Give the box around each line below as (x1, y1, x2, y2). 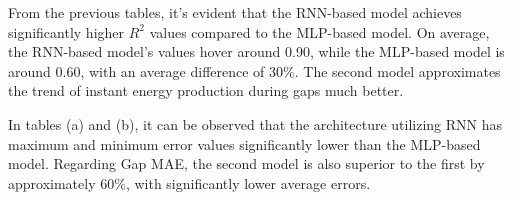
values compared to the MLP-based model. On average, (149, 21, 490, 42)
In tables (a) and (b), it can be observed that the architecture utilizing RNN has (8, 113, 503, 134)
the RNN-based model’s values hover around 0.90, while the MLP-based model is (8, 41, 505, 62)
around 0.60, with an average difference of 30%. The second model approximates (8, 60, 501, 81)
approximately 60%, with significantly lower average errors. (8, 172, 371, 193)
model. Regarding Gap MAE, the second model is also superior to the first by (8, 153, 485, 174)
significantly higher (8, 21, 125, 42)
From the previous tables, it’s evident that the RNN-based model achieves (8, 2, 462, 22)
